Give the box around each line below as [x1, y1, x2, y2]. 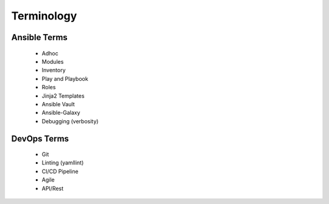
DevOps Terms [11, 134, 69, 144]
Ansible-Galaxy [41, 109, 80, 117]
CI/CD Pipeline [41, 168, 79, 175]
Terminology [11, 9, 77, 22]
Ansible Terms [11, 32, 68, 42]
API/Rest [41, 185, 64, 192]
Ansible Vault [41, 100, 76, 107]
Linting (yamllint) [41, 159, 84, 166]
